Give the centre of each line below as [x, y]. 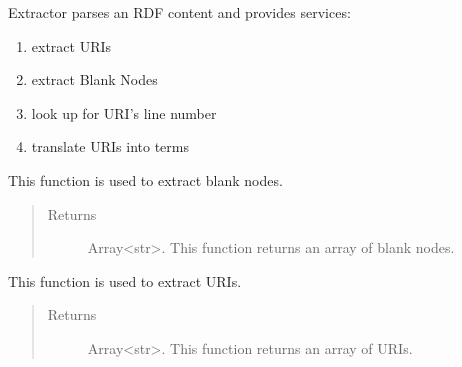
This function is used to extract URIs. [125, 280]
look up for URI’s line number [124, 112]
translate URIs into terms [110, 146]
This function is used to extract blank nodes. [145, 179]
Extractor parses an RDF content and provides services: [179, 12]
